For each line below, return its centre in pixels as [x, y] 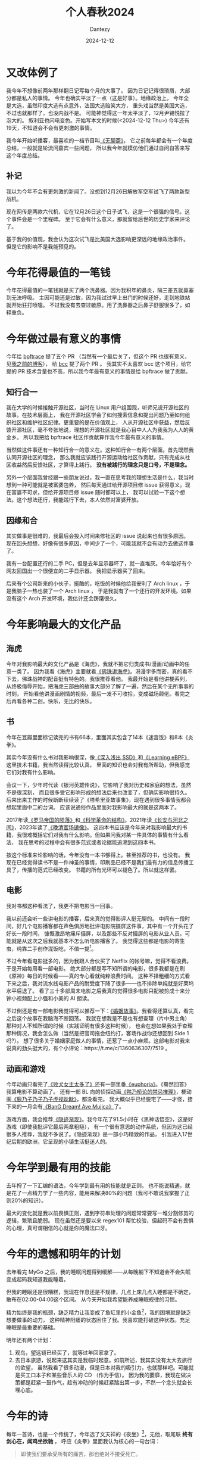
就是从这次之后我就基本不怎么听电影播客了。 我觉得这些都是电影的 [93, 941]
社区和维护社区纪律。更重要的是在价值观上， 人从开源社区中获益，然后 [98, 422]
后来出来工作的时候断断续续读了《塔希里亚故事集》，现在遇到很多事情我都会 [99, 799]
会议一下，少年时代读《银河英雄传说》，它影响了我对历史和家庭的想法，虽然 [99, 785]
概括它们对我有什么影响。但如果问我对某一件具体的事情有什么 [107, 835]
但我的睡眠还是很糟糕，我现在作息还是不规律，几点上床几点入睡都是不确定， [100, 1292]
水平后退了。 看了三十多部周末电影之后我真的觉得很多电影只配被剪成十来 [96, 991]
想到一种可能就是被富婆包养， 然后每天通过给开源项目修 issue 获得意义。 [96, 485]
